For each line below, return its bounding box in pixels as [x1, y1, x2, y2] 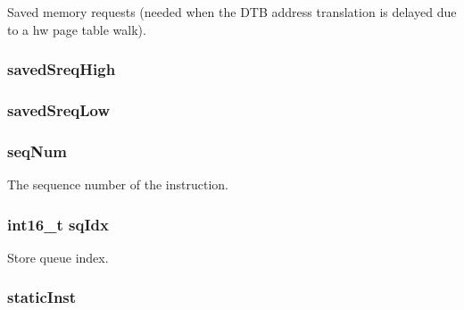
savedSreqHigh [7, 58, 116, 80]
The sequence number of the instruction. [7, 175, 228, 194]
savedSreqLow [7, 98, 111, 121]
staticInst [7, 286, 77, 308]
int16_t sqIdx [7, 213, 109, 235]
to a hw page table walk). [7, 20, 146, 38]
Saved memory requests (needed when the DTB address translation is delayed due [7, 3, 457, 21]
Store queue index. [7, 247, 109, 266]
